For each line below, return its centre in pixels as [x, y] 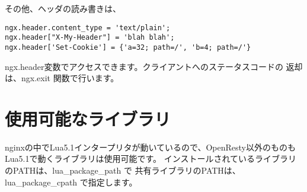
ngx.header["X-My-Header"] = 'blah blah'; [90, 38]
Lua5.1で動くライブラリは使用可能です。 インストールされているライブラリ [151, 159]
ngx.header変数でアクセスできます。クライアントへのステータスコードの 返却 [154, 66]
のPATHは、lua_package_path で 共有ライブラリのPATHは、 [123, 170]
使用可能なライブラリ [88, 118]
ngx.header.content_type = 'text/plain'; [88, 28]
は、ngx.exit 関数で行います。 [62, 78]
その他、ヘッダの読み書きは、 [63, 8]
